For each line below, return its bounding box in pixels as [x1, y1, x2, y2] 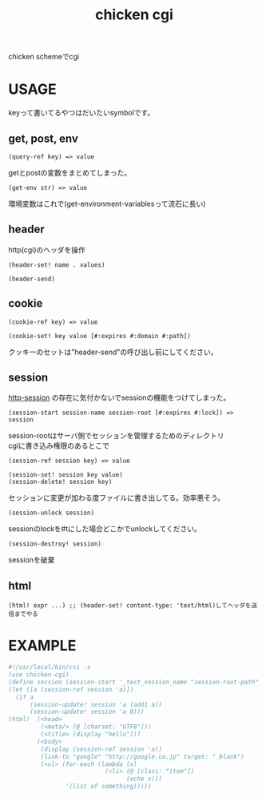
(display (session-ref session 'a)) [40, 745, 162, 753]
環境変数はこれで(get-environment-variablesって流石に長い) [8, 199, 206, 208]
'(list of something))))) [65, 783, 152, 791]
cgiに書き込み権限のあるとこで [8, 441, 109, 450]
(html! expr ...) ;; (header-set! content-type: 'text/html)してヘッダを [8, 602, 252, 610]
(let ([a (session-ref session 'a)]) [8, 685, 134, 694]
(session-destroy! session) [8, 540, 102, 548]
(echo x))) [126, 775, 162, 783]
